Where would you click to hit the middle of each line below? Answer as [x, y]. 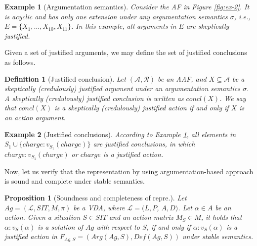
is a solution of [60, 226]
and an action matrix [141, 217]
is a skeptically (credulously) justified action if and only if [142, 108]
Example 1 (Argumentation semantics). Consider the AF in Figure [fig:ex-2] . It [127, 6]
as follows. [20, 62]
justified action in [31, 236]
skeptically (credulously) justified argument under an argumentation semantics [123, 88]
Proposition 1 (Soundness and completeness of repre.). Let [96, 198]
